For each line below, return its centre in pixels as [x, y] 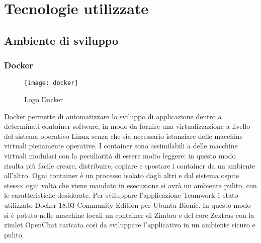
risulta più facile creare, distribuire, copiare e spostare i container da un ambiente [130, 165]
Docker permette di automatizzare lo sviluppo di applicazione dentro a [113, 116]
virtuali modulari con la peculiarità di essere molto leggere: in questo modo [120, 155]
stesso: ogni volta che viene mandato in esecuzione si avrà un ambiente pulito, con [130, 185]
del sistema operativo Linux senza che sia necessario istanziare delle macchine [123, 136]
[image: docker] [51, 83]
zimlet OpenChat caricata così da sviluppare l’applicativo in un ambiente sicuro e [130, 225]
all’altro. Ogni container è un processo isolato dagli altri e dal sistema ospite [122, 175]
